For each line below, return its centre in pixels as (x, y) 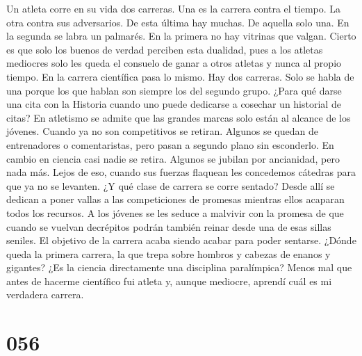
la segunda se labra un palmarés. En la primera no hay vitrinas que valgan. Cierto (181, 36)
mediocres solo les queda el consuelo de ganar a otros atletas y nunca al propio (174, 63)
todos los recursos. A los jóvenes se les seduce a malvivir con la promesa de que (175, 212)
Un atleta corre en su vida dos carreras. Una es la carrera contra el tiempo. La (174, 8)
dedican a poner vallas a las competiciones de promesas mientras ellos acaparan (175, 199)
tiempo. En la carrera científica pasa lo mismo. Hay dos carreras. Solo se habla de (180, 76)
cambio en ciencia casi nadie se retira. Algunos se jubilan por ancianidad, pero (173, 158)
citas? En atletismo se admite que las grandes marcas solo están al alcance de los (179, 117)
